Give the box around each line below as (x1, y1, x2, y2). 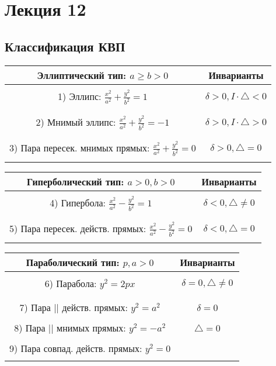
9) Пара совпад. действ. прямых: (9, 341, 142, 355)
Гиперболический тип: (26, 175, 124, 188)
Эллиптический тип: (37, 68, 127, 82)
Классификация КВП (5, 37, 125, 55)
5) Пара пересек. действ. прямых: (9, 222, 146, 236)
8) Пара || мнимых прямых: (14, 321, 126, 335)
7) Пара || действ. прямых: (19, 301, 128, 315)
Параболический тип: (26, 255, 120, 270)
